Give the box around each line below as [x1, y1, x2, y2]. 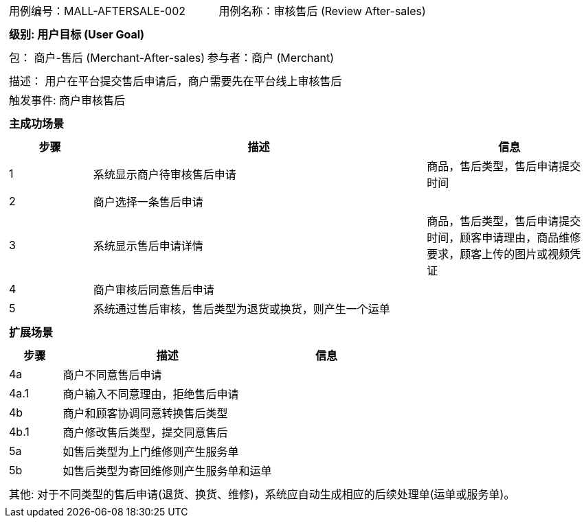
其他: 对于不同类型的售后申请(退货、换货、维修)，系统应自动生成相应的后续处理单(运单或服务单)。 [9, 487, 515, 501]
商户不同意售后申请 [63, 368, 162, 382]
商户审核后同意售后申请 [93, 283, 214, 297]
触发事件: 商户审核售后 [9, 93, 126, 107]
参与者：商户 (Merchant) [207, 51, 335, 65]
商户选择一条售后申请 [93, 195, 203, 209]
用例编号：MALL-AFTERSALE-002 [9, 4, 186, 18]
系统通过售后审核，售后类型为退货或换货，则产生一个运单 [93, 302, 390, 316]
